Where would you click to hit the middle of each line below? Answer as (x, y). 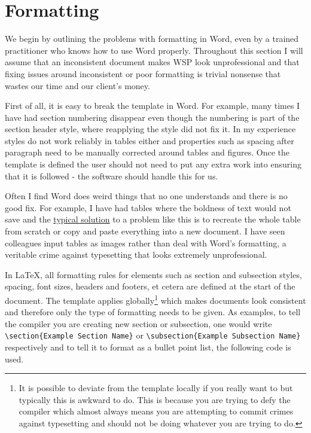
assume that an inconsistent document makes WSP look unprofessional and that (152, 62)
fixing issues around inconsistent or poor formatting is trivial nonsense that (143, 73)
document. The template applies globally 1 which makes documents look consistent (155, 299)
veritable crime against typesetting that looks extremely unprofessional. (136, 254)
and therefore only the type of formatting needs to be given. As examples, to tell (153, 312)
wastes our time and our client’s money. (77, 85)
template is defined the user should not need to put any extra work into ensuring (153, 164)
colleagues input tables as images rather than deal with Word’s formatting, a (146, 243)
